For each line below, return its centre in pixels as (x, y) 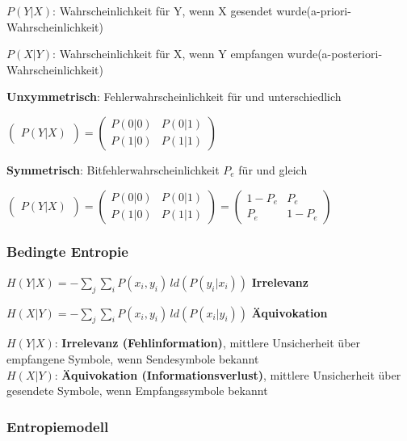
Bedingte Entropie (67, 252)
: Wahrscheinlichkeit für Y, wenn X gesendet (163, 10)
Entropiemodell (58, 426)
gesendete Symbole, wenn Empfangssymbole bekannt (137, 391)
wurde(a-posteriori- (335, 54)
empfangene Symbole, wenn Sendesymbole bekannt (133, 358)
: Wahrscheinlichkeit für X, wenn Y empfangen (168, 54)
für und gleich (273, 169)
